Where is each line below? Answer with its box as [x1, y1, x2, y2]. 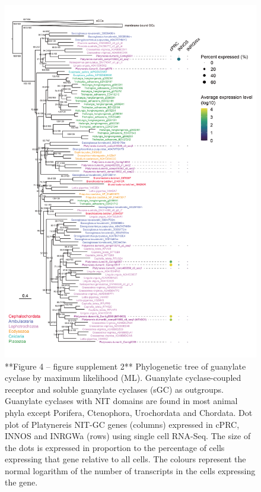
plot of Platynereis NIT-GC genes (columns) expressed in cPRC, [5, 418, 240, 430]
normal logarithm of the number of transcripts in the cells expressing [5, 464, 256, 477]
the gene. [5, 476, 38, 488]
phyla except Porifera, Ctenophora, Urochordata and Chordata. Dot [5, 406, 253, 418]
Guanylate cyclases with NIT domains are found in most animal [5, 395, 238, 407]
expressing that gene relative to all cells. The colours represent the [5, 453, 246, 465]
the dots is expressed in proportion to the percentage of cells [5, 441, 225, 453]
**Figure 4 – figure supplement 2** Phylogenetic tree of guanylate [5, 359, 246, 372]
